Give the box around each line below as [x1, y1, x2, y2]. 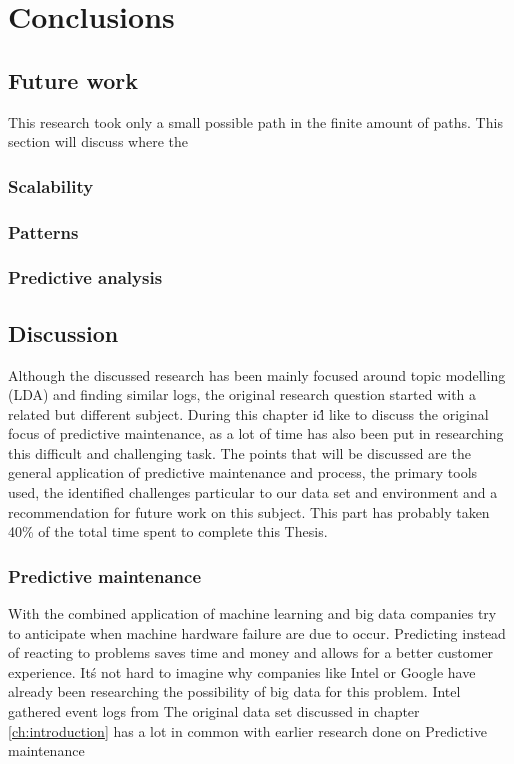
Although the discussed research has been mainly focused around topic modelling [8, 364, 506, 385]
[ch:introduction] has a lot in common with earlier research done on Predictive [8, 720, 487, 741]
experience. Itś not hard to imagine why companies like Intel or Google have [8, 661, 476, 682]
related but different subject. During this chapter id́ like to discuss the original [8, 403, 489, 424]
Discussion [8, 317, 119, 348]
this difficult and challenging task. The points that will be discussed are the [8, 442, 471, 463]
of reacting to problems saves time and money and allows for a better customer [8, 642, 494, 663]
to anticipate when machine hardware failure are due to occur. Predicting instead [8, 622, 506, 643]
